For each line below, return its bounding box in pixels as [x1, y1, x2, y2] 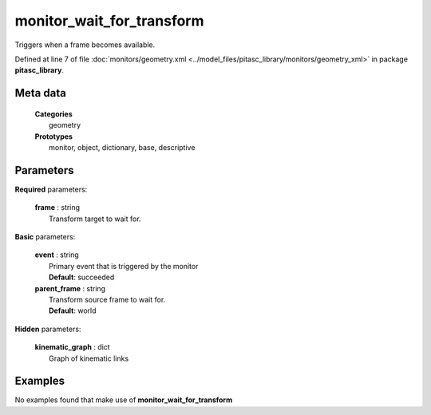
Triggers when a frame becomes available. [14, 40, 156, 49]
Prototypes [34, 132, 73, 141]
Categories [34, 109, 73, 119]
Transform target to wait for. [49, 214, 141, 223]
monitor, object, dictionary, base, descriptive [49, 142, 196, 152]
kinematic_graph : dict [34, 342, 111, 352]
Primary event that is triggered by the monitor [49, 261, 199, 271]
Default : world [49, 306, 97, 315]
